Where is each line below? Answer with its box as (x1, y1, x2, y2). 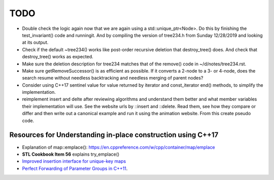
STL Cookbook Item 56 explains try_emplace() (22, 151, 120, 157)
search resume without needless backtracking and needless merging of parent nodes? (22, 75, 203, 81)
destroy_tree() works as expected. (22, 54, 93, 60)
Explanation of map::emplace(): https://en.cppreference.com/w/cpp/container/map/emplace (22, 144, 215, 150)
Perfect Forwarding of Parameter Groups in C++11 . (22, 165, 128, 171)
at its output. (22, 40, 49, 46)
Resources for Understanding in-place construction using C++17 (9, 131, 219, 139)
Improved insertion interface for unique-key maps (22, 158, 126, 164)
